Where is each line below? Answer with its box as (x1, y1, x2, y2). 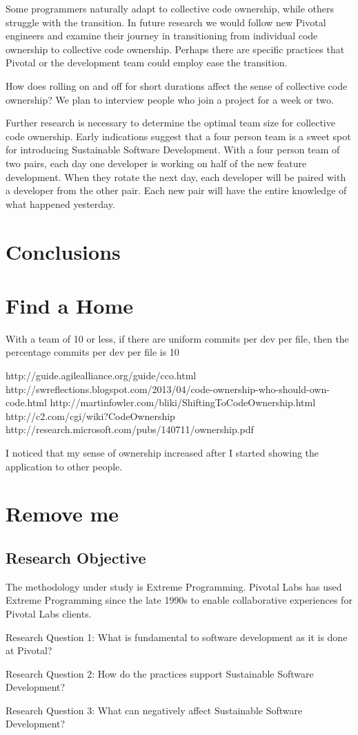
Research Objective (6, 546, 146, 568)
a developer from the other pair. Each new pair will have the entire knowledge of (6, 183, 347, 198)
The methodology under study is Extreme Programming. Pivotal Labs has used (6, 579, 342, 593)
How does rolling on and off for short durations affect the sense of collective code (6, 78, 348, 93)
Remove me (6, 499, 119, 528)
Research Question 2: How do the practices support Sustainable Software (6, 666, 314, 680)
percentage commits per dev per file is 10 (6, 345, 179, 359)
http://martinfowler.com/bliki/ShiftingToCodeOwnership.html (50, 395, 316, 410)
